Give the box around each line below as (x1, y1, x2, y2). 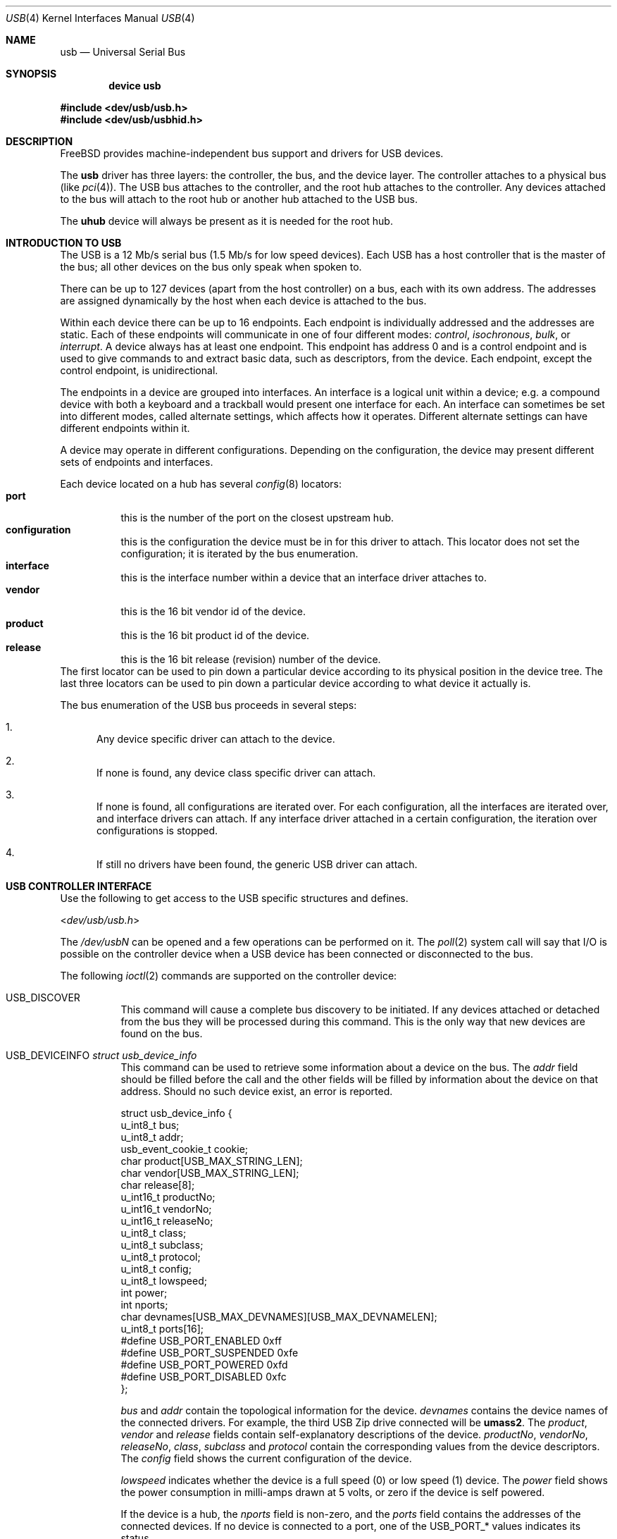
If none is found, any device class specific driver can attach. (96, 767, 376, 779)
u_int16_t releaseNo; (120, 1215, 213, 1227)
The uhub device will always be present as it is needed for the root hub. (60, 215, 393, 227)
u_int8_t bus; (120, 1119, 180, 1131)
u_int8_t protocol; (120, 1251, 201, 1263)
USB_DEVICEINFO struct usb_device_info (6, 1049, 197, 1061)
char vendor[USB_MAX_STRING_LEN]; (120, 1167, 299, 1179)
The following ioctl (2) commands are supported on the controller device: (60, 970, 397, 982)
